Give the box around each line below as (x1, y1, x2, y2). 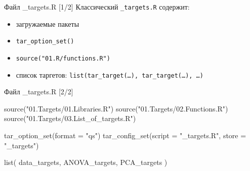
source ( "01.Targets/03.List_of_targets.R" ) (4, 113, 136, 124)
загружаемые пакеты (16, 18, 79, 29)
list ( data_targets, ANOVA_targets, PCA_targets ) (4, 157, 168, 167)
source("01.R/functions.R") (16, 54, 110, 62)
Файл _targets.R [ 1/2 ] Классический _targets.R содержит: (4, 2, 190, 12)
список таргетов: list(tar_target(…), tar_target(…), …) (16, 69, 203, 80)
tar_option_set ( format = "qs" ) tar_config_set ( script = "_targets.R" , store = (4, 130, 246, 140)
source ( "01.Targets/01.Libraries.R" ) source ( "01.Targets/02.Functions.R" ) (4, 103, 228, 113)
